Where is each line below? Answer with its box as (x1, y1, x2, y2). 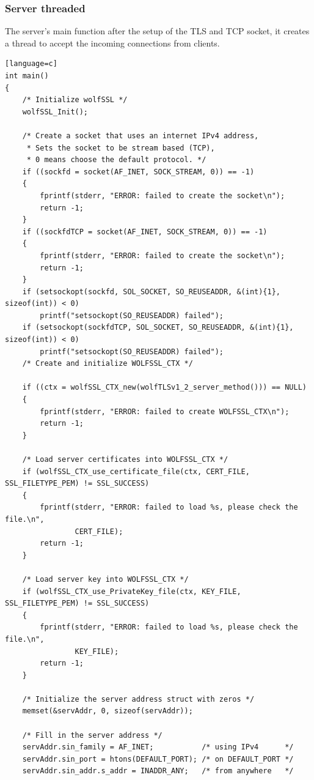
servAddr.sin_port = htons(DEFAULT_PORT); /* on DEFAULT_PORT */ (22, 754, 294, 763)
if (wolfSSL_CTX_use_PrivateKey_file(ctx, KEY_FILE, (22, 587, 241, 596)
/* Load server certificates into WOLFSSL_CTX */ (22, 455, 228, 464)
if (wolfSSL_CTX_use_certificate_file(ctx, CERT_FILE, (22, 467, 250, 476)
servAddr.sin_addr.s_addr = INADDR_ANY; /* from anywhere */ (22, 767, 294, 776)
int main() (5, 72, 49, 80)
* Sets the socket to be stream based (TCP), (26, 143, 215, 152)
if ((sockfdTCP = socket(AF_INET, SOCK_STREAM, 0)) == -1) (22, 227, 268, 236)
